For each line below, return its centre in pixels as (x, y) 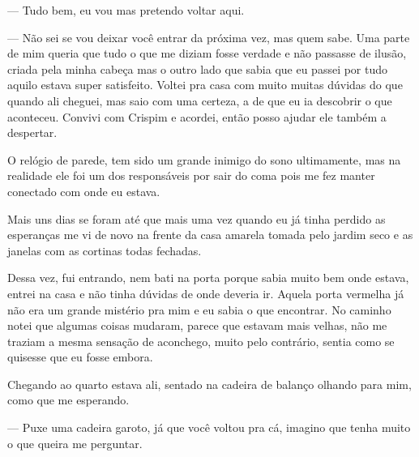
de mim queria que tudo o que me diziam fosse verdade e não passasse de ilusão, (207, 53)
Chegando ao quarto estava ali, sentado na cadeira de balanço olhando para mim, (209, 384)
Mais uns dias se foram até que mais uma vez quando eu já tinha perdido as (197, 218)
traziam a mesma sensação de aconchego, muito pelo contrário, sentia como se (201, 341)
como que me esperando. (68, 400)
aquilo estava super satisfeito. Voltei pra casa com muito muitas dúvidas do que (205, 85)
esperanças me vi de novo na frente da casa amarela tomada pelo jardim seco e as (210, 235)
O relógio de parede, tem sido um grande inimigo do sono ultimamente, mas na (204, 159)
